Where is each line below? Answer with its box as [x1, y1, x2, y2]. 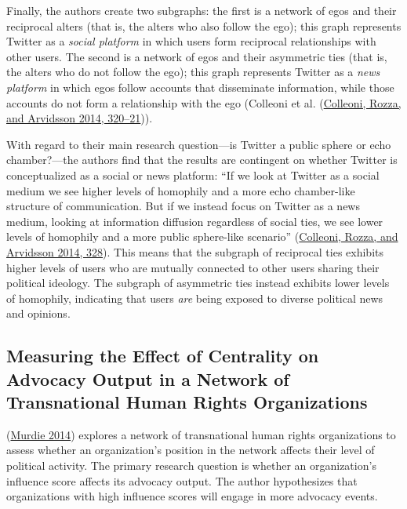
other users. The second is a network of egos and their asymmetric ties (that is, [6, 48, 387, 64]
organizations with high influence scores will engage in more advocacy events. [6, 488, 378, 504]
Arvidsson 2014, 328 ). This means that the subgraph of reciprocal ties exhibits [6, 243, 383, 260]
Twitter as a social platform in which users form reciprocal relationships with [6, 33, 376, 49]
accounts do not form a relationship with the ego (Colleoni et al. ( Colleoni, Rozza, [6, 94, 402, 111]
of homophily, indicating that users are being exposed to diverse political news [6, 289, 383, 306]
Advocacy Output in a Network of [6, 366, 289, 391]
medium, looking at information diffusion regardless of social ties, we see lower [6, 213, 383, 229]
